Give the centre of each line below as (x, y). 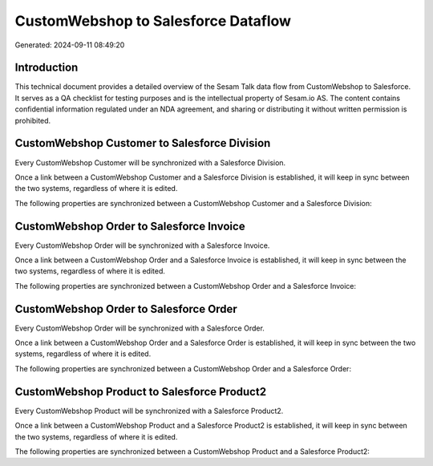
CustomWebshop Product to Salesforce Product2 (141, 392)
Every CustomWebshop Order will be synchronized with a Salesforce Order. (140, 328)
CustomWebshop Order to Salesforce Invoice (130, 226)
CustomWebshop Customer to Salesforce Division (143, 143)
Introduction (47, 68)
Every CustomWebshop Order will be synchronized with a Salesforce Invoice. (142, 245)
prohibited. (33, 120)
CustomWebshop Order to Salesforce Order (126, 309)
